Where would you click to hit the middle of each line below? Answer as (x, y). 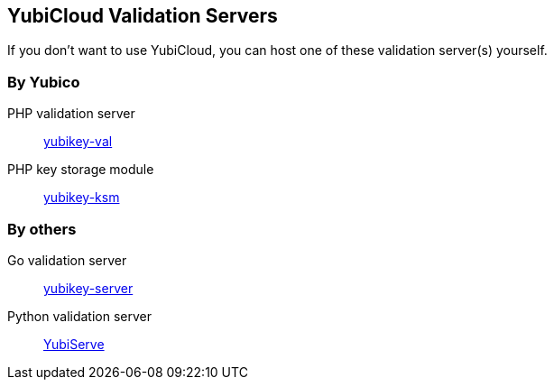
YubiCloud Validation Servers (143, 16)
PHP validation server (71, 114)
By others (42, 229)
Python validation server (79, 316)
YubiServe (74, 344)
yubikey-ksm (82, 198)
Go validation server (67, 260)
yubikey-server (88, 288)
